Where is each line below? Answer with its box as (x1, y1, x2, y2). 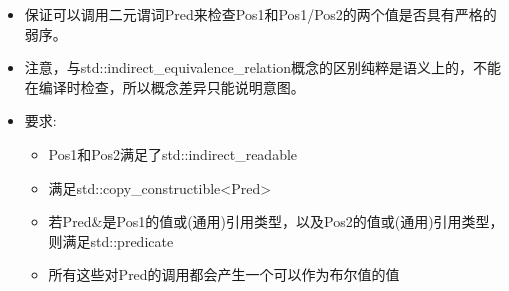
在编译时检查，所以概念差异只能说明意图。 (24, 76, 305, 97)
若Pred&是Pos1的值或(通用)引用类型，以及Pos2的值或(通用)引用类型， (48, 211, 504, 232)
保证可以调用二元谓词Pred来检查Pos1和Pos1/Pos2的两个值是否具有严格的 (24, 4, 497, 24)
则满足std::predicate (48, 230, 174, 251)
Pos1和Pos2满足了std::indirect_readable (48, 143, 298, 164)
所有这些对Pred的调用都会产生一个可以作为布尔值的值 (48, 264, 400, 285)
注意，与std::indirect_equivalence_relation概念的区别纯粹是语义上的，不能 (24, 57, 501, 78)
